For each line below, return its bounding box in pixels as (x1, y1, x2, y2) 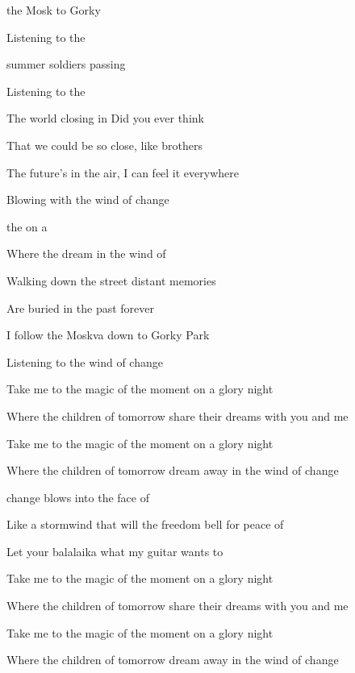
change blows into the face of (6, 488, 150, 505)
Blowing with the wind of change (6, 191, 169, 208)
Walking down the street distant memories (6, 272, 216, 289)
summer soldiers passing (6, 56, 126, 73)
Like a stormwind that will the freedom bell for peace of (6, 516, 284, 533)
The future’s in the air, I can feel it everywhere (6, 164, 239, 181)
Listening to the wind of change (6, 353, 163, 370)
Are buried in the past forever (6, 299, 155, 316)
